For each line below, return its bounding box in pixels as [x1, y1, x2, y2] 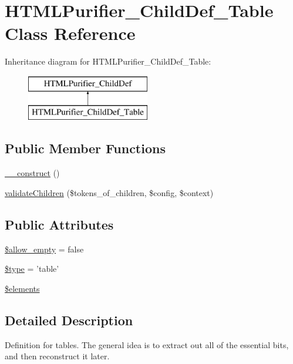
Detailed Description [5, 311, 133, 329]
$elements [5, 282, 40, 294]
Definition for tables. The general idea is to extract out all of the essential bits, [5, 338, 289, 350]
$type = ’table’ [5, 262, 59, 275]
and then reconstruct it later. [5, 350, 110, 362]
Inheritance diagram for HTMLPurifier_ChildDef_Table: [5, 55, 211, 68]
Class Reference [5, 21, 136, 45]
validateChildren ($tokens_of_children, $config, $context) [5, 186, 214, 198]
